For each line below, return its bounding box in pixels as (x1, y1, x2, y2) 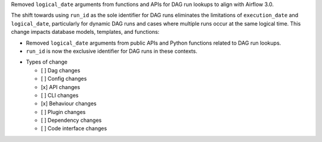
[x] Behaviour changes (41, 100, 97, 107)
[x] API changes (41, 83, 80, 90)
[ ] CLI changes (41, 91, 79, 99)
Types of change (26, 58, 68, 65)
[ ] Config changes (41, 75, 87, 83)
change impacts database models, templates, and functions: (11, 29, 160, 36)
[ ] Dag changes (41, 67, 80, 74)
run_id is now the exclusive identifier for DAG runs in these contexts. (26, 48, 198, 55)
